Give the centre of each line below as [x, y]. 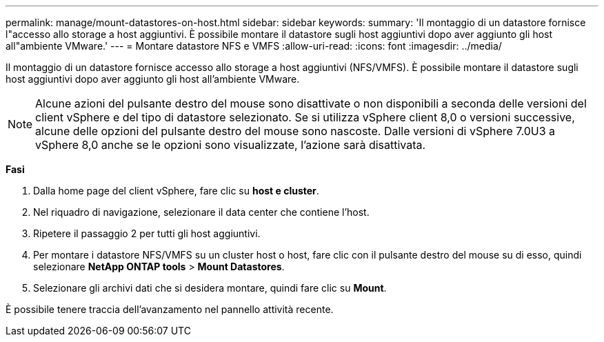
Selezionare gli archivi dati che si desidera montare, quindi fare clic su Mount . [210, 288]
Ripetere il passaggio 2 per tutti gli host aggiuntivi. [147, 233]
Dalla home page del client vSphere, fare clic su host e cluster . [176, 191]
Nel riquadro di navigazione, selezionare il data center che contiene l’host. [201, 212]
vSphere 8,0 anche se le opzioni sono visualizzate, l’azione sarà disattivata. [231, 145]
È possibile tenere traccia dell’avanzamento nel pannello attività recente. [170, 309]
